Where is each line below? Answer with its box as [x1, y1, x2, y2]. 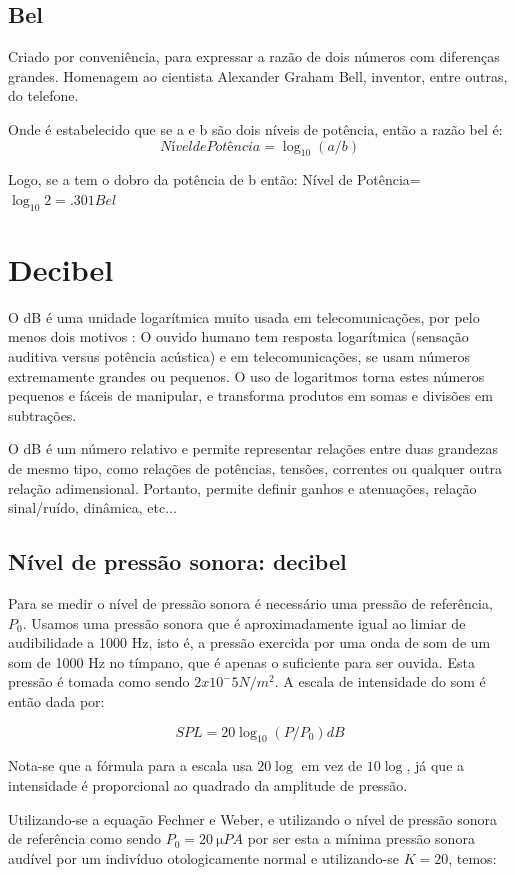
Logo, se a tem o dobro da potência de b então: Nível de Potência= [8, 169, 421, 190]
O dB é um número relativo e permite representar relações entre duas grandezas [8, 438, 499, 459]
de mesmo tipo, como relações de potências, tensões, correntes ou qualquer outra [8, 458, 503, 479]
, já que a [406, 755, 465, 776]
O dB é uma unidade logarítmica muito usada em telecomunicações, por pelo [8, 306, 480, 327]
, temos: [448, 847, 497, 868]
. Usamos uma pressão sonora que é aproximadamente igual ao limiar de [22, 612, 466, 633]
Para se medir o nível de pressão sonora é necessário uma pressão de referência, [8, 593, 493, 614]
